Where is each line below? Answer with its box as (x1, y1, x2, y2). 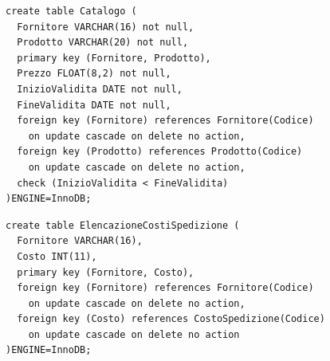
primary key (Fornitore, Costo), (17, 266, 194, 278)
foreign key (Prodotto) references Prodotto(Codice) (17, 146, 303, 158)
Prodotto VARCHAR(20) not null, (17, 37, 189, 49)
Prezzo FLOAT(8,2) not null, (17, 68, 171, 80)
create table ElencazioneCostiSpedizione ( (6, 219, 240, 231)
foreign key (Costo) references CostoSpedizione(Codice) (17, 313, 325, 325)
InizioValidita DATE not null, (17, 83, 183, 95)
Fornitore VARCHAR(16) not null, (17, 21, 194, 33)
